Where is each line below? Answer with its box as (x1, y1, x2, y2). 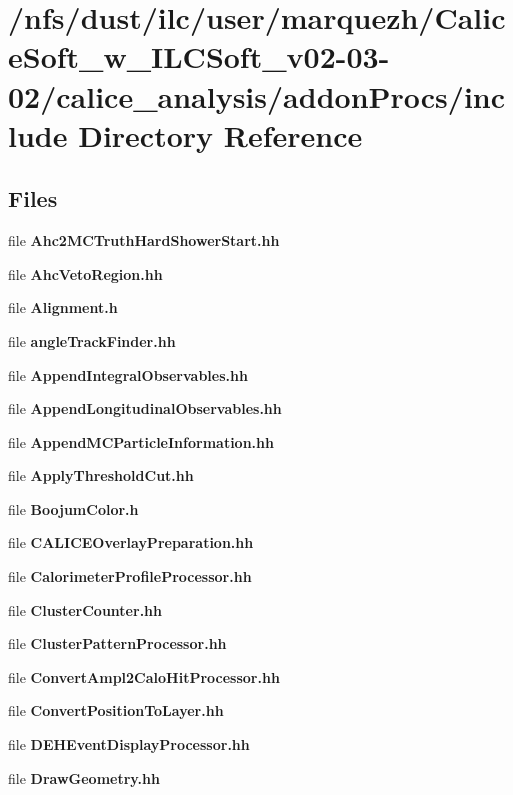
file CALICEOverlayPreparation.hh (8, 532, 254, 553)
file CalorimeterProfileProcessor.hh (8, 566, 252, 587)
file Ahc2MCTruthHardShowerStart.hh (8, 230, 280, 251)
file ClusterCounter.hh (8, 599, 162, 620)
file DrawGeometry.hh (8, 767, 160, 788)
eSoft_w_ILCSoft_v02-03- (8, 36, 390, 77)
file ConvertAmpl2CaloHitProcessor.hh (8, 666, 280, 687)
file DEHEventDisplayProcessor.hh (8, 734, 250, 755)
